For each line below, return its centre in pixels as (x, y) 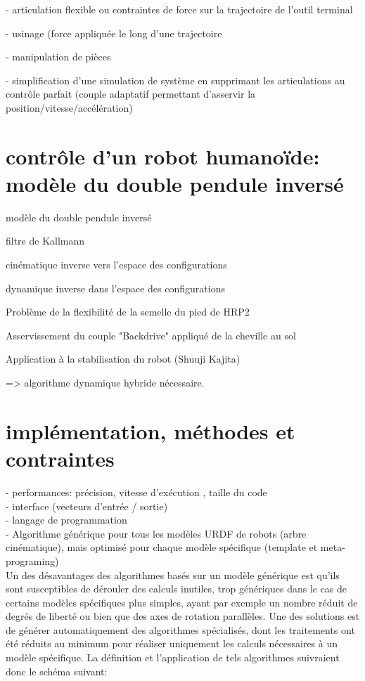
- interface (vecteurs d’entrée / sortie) (87, 506)
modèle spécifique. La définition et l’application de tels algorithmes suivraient (173, 657)
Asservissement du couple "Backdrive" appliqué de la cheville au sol (151, 335)
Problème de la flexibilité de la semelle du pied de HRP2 (128, 312)
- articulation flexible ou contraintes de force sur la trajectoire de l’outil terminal (179, 9)
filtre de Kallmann (45, 241)
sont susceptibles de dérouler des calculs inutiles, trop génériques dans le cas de (177, 589)
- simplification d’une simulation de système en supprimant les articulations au (175, 80)
